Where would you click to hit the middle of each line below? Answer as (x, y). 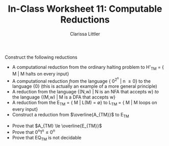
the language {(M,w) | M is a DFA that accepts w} (64, 97)
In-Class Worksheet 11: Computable (85, 9)
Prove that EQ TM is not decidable (47, 138)
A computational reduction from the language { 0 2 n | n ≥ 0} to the (81, 80)
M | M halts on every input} (40, 74)
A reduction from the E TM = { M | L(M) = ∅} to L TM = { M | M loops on (84, 103)
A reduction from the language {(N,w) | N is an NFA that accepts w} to (85, 92)
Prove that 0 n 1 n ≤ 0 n (34, 132)
